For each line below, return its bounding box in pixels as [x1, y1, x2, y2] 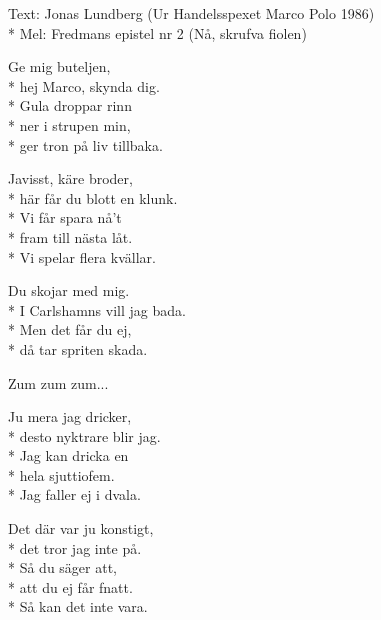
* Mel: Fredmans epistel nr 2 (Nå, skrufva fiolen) [8, 22, 307, 43]
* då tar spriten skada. [8, 338, 148, 359]
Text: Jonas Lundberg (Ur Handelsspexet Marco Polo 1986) [8, 3, 375, 23]
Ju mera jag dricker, [8, 406, 132, 427]
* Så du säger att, [8, 557, 118, 578]
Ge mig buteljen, [8, 56, 111, 77]
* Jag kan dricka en [8, 445, 129, 466]
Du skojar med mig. [8, 280, 130, 301]
